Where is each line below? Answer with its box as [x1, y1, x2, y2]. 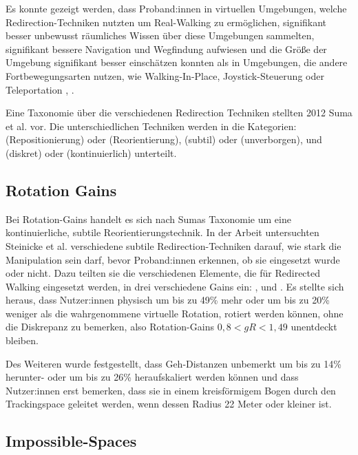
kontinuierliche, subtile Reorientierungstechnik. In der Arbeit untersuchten [6, 225, 319, 240]
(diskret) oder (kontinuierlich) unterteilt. [6, 145, 177, 160]
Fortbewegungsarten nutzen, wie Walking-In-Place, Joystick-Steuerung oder [6, 68, 324, 83]
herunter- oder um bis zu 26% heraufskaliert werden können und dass [6, 370, 299, 384]
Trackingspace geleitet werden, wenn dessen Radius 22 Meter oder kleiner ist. [6, 396, 332, 411]
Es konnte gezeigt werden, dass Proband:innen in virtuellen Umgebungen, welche [6, 1, 347, 15]
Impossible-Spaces [6, 430, 137, 452]
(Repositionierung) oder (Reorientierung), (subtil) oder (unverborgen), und [6, 132, 322, 147]
